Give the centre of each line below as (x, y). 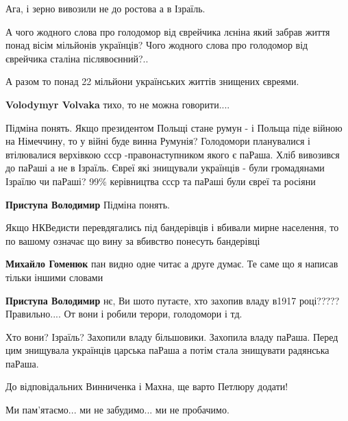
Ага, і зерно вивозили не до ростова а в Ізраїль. (105, 8)
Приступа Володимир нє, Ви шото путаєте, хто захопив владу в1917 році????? (173, 300)
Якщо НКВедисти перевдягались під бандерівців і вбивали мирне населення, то (172, 227)
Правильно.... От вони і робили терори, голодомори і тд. (124, 314)
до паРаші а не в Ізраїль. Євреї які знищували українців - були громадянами (165, 168)
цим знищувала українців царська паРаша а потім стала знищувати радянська (167, 350)
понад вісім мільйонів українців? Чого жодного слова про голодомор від (157, 45)
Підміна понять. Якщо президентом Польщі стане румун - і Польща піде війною (174, 127)
